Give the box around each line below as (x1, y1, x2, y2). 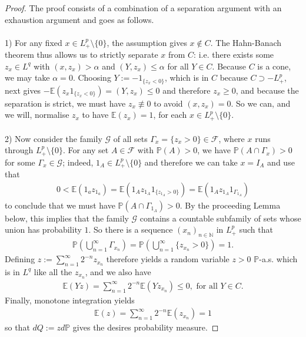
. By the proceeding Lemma (179, 199, 281, 211)
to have (82, 108, 109, 121)
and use (267, 156, 295, 168)
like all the (34, 265, 72, 277)
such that (239, 223, 273, 236)
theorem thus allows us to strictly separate (5, 48, 158, 61)
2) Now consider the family (5, 132, 102, 144)
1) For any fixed (5, 36, 62, 48)
